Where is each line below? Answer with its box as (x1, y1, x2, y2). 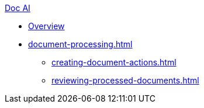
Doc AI (5, 3, 30, 13)
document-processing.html (28, 39, 133, 49)
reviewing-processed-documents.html (51, 75, 199, 85)
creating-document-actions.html (51, 57, 177, 67)
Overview (28, 21, 65, 31)
